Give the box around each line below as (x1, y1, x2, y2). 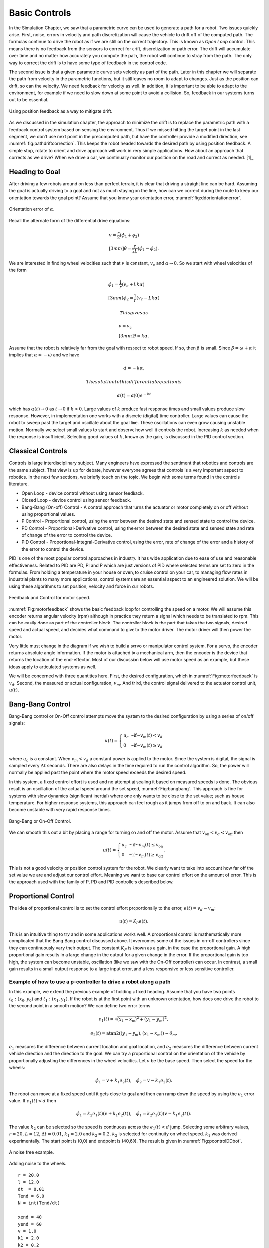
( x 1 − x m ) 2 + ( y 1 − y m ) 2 (117, 1016, 167, 1023)
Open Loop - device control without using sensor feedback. (21, 490, 144, 496)
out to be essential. (9, 97, 49, 103)
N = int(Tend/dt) (18, 1200, 60, 1206)
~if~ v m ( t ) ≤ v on (129, 842, 163, 849)
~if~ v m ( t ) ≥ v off (128, 852, 163, 859)
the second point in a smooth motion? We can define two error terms (9, 1002, 151, 1008)
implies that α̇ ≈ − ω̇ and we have (9, 352, 80, 358)
